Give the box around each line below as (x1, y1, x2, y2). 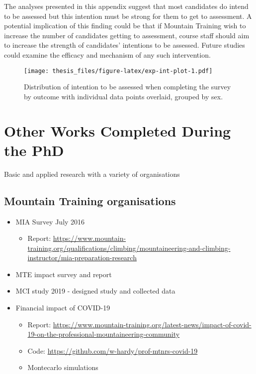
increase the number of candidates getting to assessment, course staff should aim (4, 30, 250, 40)
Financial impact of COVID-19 (15, 302, 110, 313)
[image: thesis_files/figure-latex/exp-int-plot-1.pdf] (24, 67, 213, 75)
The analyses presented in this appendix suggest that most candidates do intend (4, 1, 249, 11)
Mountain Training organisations (4, 193, 176, 208)
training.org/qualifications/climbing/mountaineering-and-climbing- (27, 242, 231, 253)
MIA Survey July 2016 (15, 216, 85, 226)
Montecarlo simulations (27, 362, 98, 373)
